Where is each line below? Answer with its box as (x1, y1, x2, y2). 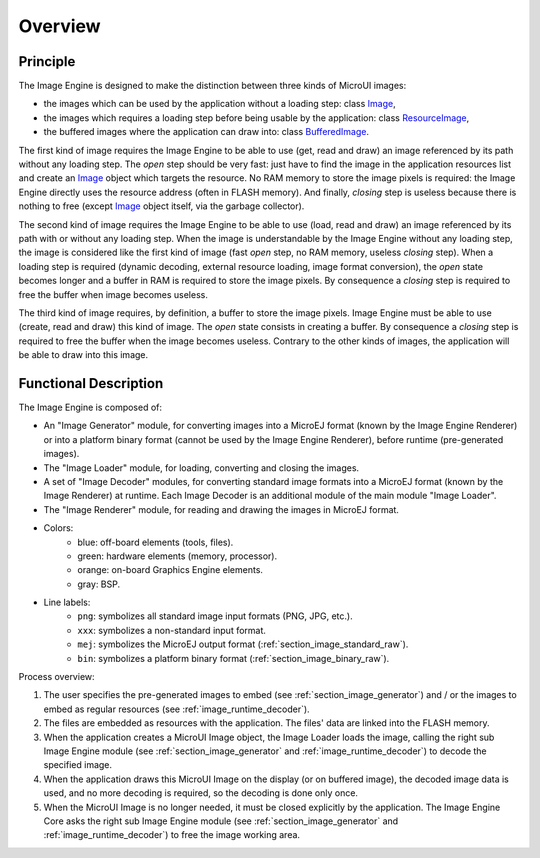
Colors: (43, 522, 74, 534)
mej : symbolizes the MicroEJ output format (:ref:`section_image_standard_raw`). (77, 638, 409, 650)
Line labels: (43, 596, 91, 609)
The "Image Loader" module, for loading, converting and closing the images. (43, 461, 360, 474)
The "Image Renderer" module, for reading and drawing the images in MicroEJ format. (43, 503, 400, 515)
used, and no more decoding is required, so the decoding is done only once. (43, 787, 359, 799)
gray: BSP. (77, 578, 120, 590)
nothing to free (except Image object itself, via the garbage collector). (18, 200, 305, 212)
